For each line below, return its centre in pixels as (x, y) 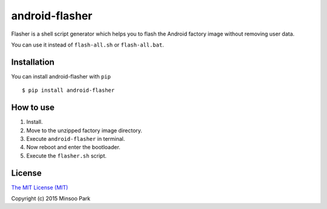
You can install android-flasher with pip (61, 76)
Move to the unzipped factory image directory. (84, 130)
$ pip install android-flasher (68, 90)
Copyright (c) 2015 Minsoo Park (51, 198)
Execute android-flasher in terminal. (76, 138)
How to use (33, 108)
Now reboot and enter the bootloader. (73, 147)
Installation (33, 62)
